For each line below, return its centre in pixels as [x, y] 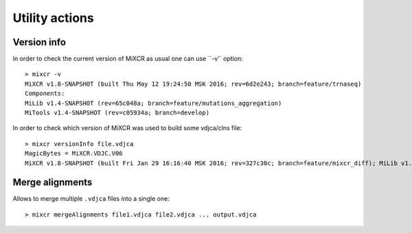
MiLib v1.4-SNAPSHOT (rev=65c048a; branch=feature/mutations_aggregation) [153, 103]
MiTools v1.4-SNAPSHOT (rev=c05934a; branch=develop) [117, 113]
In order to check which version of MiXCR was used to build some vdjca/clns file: [127, 128]
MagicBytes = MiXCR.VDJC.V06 [74, 154]
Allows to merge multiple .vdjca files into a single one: [91, 199]
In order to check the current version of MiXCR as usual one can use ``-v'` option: [128, 59]
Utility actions [53, 18]
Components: [45, 94]
